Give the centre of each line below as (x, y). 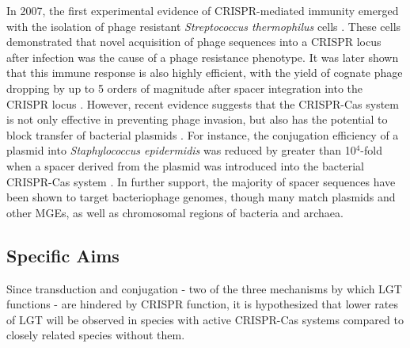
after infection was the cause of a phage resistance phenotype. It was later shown (203, 57)
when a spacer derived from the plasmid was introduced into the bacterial (185, 165)
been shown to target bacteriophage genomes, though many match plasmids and (201, 197)
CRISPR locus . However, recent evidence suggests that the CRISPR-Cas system (203, 103)
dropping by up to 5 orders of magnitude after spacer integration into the (184, 88)
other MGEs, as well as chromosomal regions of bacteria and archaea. (175, 212)
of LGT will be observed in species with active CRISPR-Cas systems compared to (205, 319)
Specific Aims (63, 255)
